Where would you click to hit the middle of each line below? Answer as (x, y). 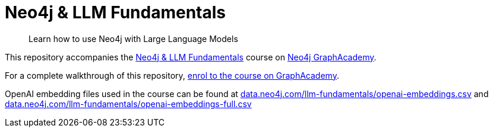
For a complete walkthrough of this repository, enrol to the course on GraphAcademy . (172, 75)
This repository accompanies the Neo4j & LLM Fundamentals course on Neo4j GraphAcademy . (191, 57)
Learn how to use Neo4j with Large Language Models (133, 38)
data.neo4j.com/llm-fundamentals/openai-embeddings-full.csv (128, 104)
